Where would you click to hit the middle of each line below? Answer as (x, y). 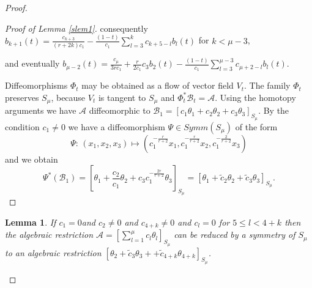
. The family (267, 85)
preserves (22, 97)
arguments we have (41, 110)
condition (22, 126)
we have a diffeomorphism (117, 126)
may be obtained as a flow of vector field (158, 85)
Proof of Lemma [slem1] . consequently (76, 28)
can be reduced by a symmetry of (235, 234)
